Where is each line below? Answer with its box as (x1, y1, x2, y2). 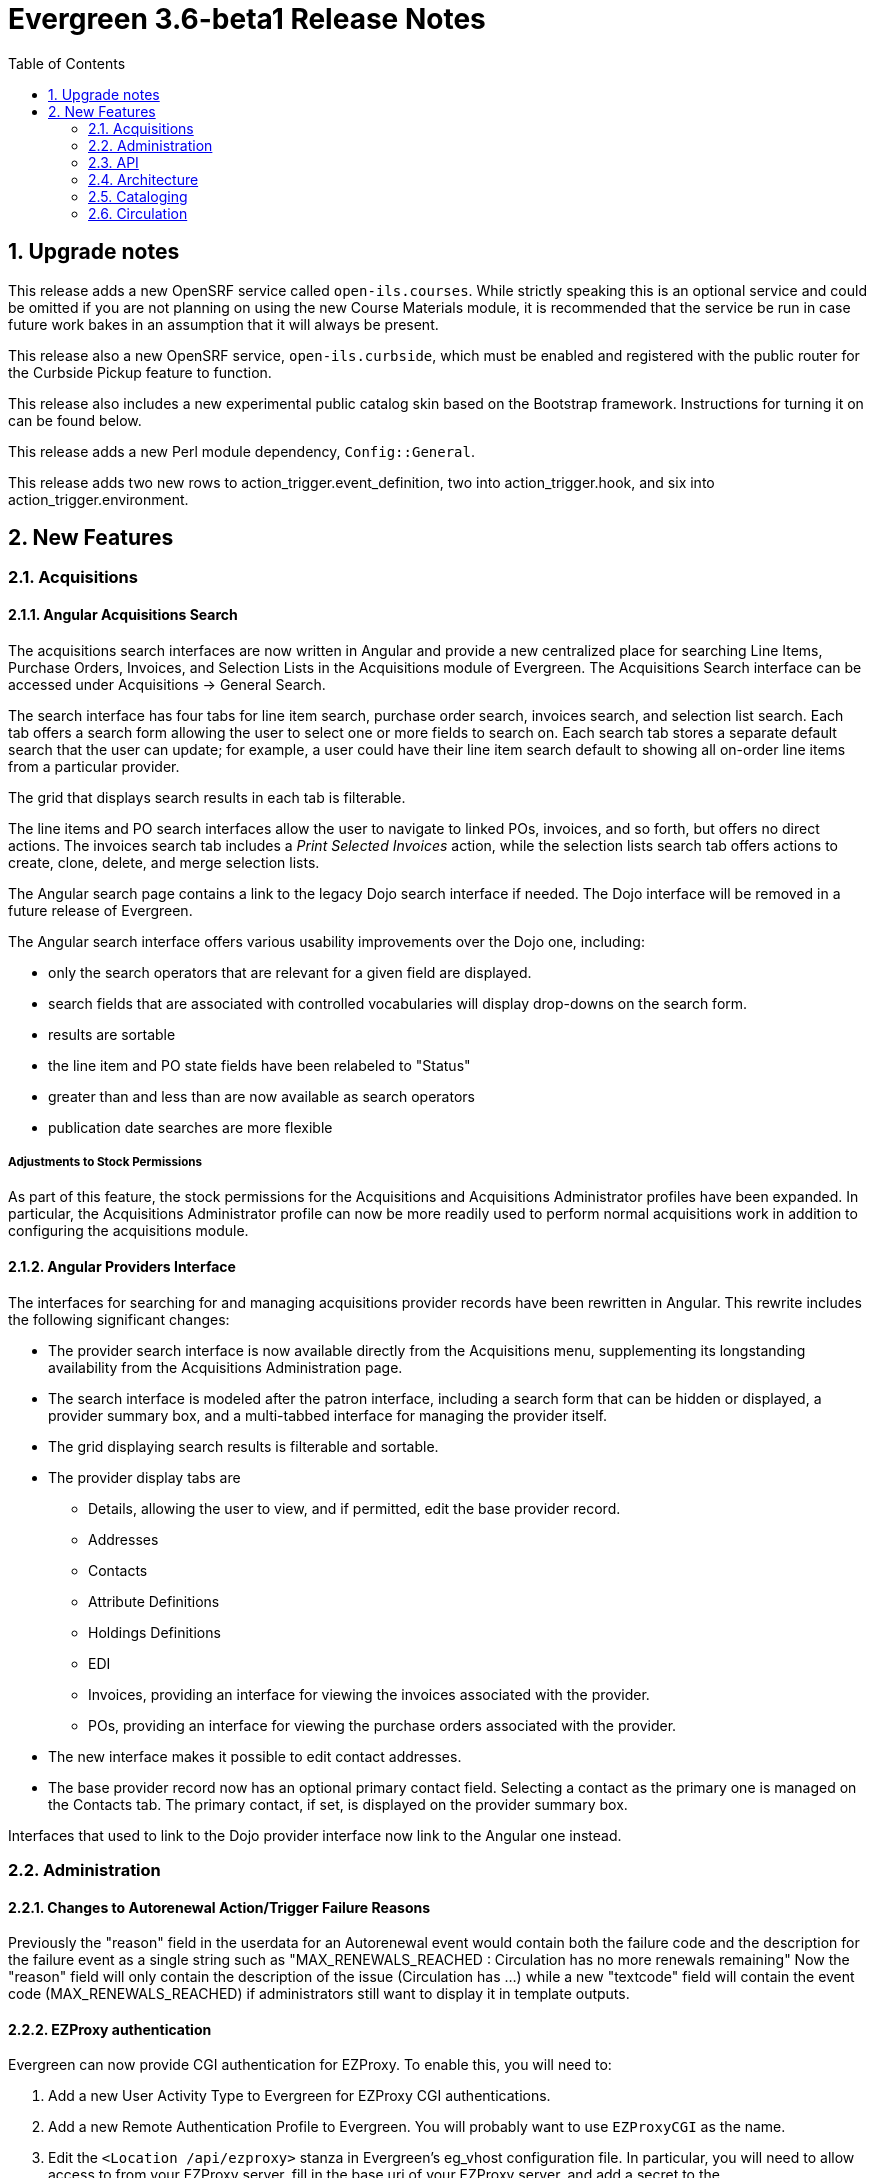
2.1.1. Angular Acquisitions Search (8, 606, 238, 624)
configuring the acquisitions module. (8, 1222, 249, 1240)
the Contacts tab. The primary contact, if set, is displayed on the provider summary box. (48, 1795, 628, 1813)
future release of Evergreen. (8, 901, 193, 919)
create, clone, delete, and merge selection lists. (8, 853, 320, 871)
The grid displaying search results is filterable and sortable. (48, 1437, 439, 1455)
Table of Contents (8, 54, 126, 72)
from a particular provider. (8, 757, 180, 775)
